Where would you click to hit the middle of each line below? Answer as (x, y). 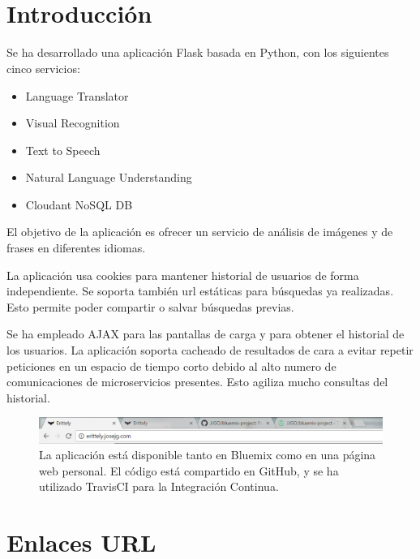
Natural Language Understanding (109, 177)
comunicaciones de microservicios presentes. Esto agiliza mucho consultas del (197, 382)
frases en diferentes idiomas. (76, 248)
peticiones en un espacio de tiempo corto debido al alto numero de (171, 365)
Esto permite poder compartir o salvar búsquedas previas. (150, 306)
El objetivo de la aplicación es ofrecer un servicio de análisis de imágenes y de (200, 232)
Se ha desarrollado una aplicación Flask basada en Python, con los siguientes (198, 52)
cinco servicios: (43, 68)
